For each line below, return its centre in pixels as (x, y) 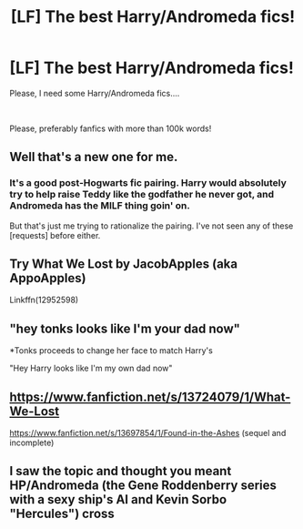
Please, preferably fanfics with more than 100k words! (111, 128)
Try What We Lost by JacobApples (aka (124, 264)
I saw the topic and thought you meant (121, 471)
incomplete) (32, 443)
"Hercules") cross (62, 514)
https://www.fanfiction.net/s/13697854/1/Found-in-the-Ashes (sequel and (148, 433)
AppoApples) (48, 278)
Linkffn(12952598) (44, 300)
